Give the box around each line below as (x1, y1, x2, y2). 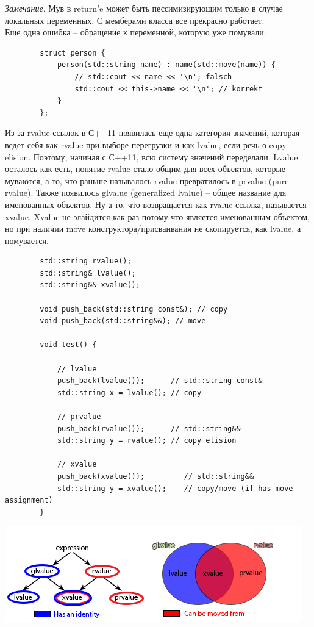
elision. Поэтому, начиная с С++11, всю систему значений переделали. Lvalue (5, 150, 298, 163)
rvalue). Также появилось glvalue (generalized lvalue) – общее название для (5, 186, 287, 199)
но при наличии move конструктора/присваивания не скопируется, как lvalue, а (5, 222, 301, 235)
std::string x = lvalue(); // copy (57, 388, 202, 397)
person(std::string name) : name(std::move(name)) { (57, 60, 276, 70)
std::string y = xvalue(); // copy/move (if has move (57, 484, 293, 493)
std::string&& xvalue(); (40, 281, 140, 290)
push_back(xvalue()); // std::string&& (57, 471, 254, 481)
